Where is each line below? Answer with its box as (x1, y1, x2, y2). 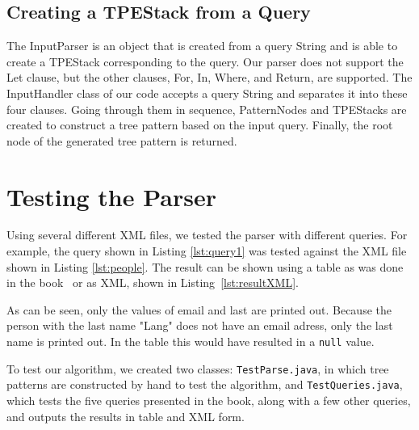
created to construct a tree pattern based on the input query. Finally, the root (6, 116, 393, 133)
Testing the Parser (6, 179, 217, 213)
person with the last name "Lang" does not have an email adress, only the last (6, 317, 393, 334)
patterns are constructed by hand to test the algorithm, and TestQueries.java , (6, 376, 403, 393)
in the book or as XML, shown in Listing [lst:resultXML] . (6, 274, 299, 291)
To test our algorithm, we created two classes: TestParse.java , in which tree (6, 360, 389, 377)
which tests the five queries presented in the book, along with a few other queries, (6, 392, 411, 409)
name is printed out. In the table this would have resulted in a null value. (6, 333, 375, 350)
